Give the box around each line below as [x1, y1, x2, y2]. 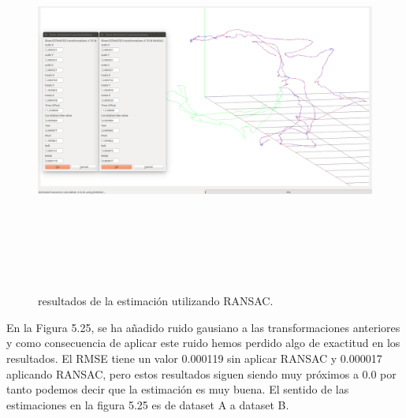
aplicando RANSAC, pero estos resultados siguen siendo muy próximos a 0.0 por [6, 365, 397, 382]
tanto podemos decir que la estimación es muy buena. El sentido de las [6, 381, 349, 397]
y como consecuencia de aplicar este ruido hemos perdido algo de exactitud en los [6, 334, 400, 351]
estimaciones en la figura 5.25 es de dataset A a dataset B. [6, 396, 289, 412]
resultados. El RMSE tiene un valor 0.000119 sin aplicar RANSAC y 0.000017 [6, 349, 382, 366]
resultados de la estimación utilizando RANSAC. [38, 293, 274, 309]
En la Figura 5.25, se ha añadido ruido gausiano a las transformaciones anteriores [6, 319, 400, 335]
